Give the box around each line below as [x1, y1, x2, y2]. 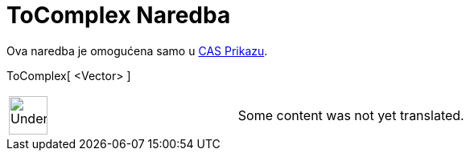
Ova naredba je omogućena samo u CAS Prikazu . [6, 43, 268, 58]
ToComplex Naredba [6, 2, 231, 29]
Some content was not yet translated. [237, 107, 464, 123]
